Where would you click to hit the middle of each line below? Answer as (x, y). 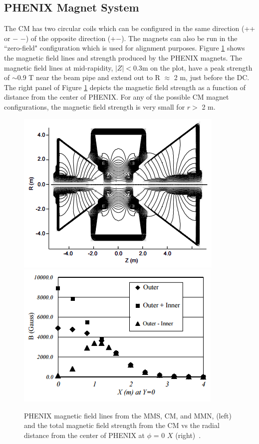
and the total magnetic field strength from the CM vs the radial (122, 425)
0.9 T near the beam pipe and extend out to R (89, 77)
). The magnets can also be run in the (179, 38)
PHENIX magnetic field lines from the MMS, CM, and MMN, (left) (128, 415)
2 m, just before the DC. (212, 77)
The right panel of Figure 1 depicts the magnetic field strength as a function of (125, 87)
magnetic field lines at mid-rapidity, (59, 67)
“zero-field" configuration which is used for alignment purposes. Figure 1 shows (125, 48)
